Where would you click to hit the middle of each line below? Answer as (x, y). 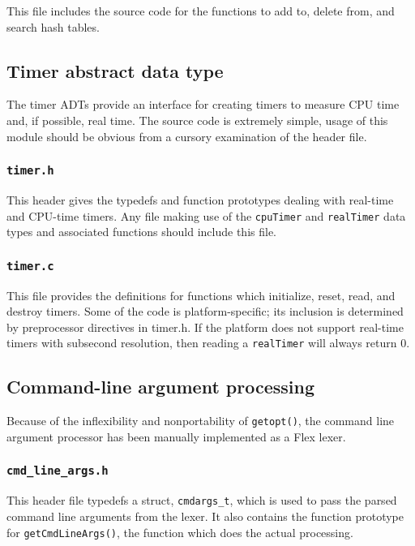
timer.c (30, 266)
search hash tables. (53, 26)
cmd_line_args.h (58, 471)
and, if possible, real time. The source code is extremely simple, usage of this (197, 120)
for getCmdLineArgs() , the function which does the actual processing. (180, 532)
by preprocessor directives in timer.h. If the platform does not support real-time (205, 327)
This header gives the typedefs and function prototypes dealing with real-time (200, 199)
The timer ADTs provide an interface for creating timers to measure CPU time (203, 104)
